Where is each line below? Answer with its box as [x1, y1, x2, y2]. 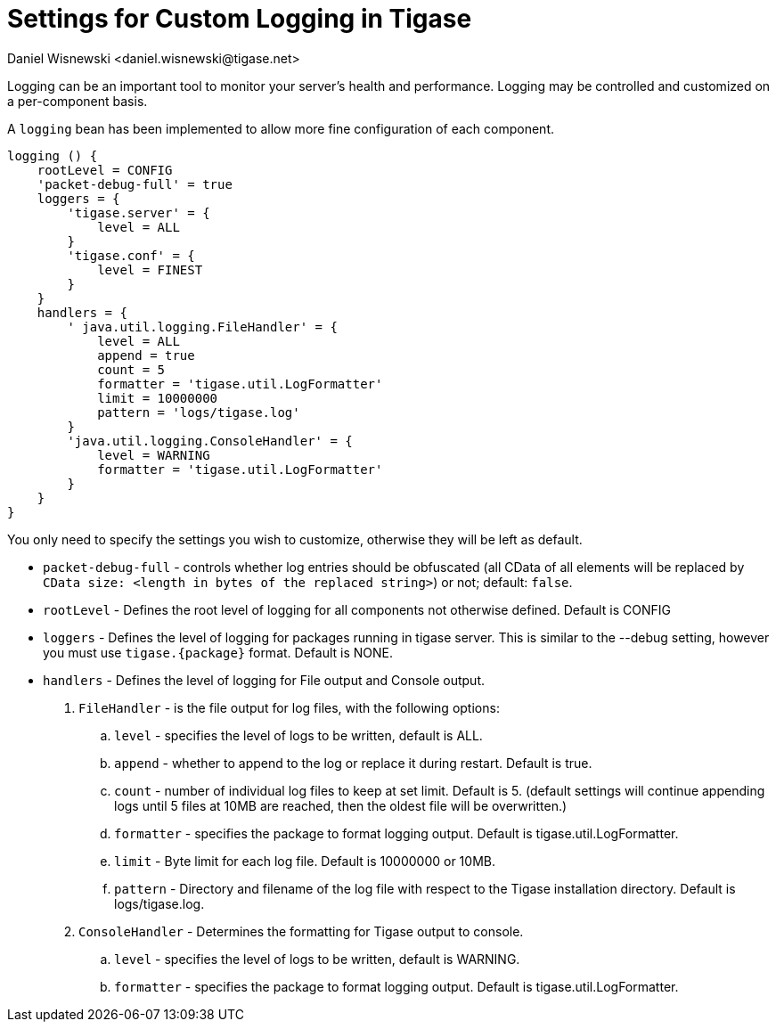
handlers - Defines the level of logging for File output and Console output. [43, 672, 485, 688]
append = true [97, 347, 195, 363]
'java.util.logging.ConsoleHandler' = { [67, 433, 353, 448]
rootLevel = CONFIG [37, 162, 173, 177]
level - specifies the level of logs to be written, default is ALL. [114, 727, 483, 743]
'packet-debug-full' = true [37, 176, 233, 192]
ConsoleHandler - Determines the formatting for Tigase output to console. [78, 923, 524, 939]
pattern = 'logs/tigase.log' [97, 404, 300, 420]
